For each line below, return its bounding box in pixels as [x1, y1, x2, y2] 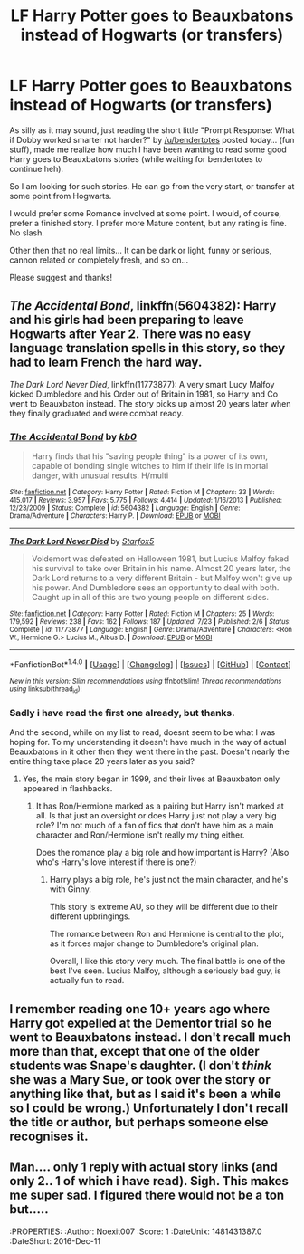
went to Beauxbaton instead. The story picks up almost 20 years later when [9, 397, 291, 408]
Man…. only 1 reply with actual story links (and [9, 1160, 278, 1175]
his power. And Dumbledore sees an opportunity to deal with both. [31, 582, 280, 593]
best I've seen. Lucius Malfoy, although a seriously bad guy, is [49, 965, 282, 976]
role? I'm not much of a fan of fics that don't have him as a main [35, 820, 274, 831]
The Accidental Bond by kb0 [9, 430, 138, 443]
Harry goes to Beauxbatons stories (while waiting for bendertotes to [9, 153, 263, 164]
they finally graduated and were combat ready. [9, 407, 184, 418]
